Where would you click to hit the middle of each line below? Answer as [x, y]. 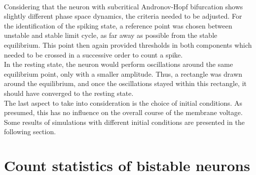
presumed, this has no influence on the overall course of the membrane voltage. [123, 112]
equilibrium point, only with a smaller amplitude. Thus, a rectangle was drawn [123, 73]
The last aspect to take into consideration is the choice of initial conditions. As [123, 102]
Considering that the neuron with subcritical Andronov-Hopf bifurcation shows [124, 6]
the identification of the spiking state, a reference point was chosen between [118, 25]
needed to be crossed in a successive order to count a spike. [93, 54]
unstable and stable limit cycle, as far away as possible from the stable [111, 35]
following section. [30, 131]
